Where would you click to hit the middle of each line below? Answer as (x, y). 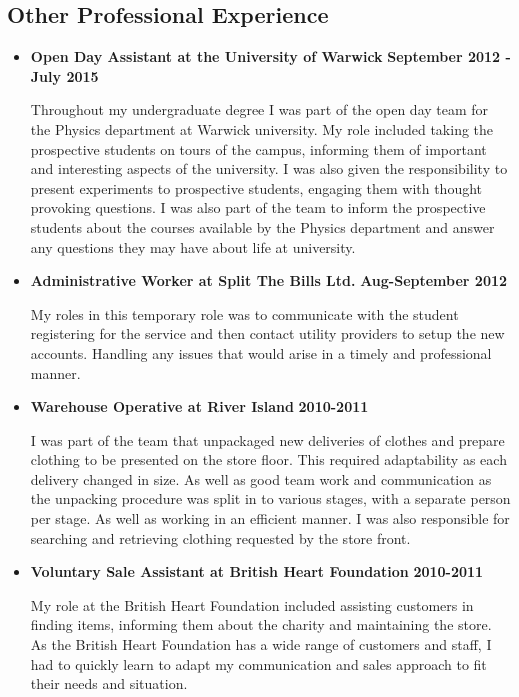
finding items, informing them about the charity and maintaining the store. (261, 624)
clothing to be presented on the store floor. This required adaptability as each (268, 459)
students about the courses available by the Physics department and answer (262, 226)
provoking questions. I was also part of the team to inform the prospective (258, 207)
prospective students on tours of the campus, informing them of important (258, 148)
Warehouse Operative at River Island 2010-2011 (199, 406)
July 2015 (64, 75)
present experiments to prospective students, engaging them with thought (256, 187)
